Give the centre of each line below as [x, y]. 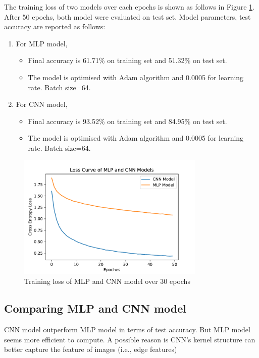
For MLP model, [42, 43]
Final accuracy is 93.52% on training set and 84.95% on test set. [127, 121]
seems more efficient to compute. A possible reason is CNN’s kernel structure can [130, 339]
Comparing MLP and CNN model [95, 308]
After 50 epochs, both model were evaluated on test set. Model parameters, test [127, 16]
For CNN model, [42, 104]
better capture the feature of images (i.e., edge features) [91, 349]
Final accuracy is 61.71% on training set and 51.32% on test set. [127, 60]
